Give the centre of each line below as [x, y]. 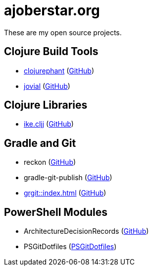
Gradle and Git [40, 143]
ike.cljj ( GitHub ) [49, 124]
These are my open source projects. [63, 32]
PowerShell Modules [56, 212]
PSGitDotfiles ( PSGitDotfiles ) [70, 247]
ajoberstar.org [52, 10]
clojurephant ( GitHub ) [59, 70]
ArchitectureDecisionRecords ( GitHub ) [86, 231]
